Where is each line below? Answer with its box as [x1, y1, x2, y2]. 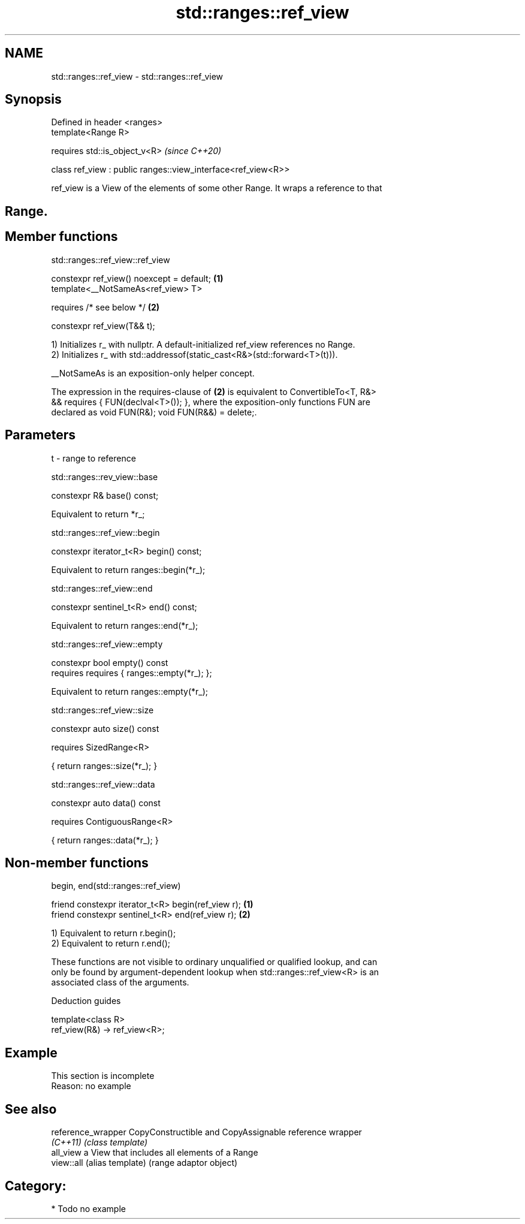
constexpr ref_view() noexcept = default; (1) [51, 273, 224, 284]
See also [5, 1101, 57, 1117]
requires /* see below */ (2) [51, 302, 160, 312]
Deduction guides [51, 996, 121, 1006]
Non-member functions [5, 855, 149, 870]
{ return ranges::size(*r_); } [51, 760, 158, 771]
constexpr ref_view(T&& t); [51, 320, 155, 331]
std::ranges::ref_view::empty [51, 638, 163, 649]
